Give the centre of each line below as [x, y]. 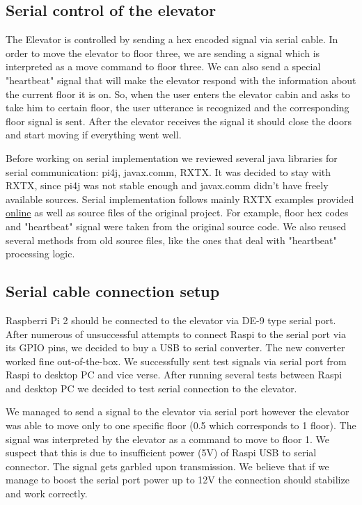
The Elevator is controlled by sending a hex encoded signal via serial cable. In [172, 39]
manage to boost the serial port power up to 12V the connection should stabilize [178, 480]
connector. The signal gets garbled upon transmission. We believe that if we [167, 466]
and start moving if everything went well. [94, 135]
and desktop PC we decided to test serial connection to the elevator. [151, 388]
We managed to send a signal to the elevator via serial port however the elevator [178, 411]
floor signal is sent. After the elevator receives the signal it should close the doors [179, 121]
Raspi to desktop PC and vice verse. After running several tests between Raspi [174, 375]
